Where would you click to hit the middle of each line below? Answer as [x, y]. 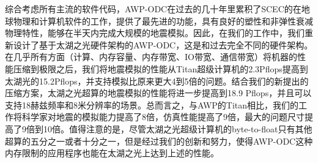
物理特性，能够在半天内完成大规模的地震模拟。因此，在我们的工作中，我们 [155, 33]
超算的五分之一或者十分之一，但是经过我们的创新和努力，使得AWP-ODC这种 [159, 141]
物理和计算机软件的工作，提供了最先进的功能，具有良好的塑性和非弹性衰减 [163, 21]
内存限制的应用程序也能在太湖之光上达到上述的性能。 [112, 153]
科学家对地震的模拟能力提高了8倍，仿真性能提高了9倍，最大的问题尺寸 [163, 117]
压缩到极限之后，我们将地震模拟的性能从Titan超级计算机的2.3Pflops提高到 [161, 68]
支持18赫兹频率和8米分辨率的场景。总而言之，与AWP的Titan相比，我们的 [152, 104]
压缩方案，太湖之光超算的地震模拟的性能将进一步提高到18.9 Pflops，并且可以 [158, 93]
